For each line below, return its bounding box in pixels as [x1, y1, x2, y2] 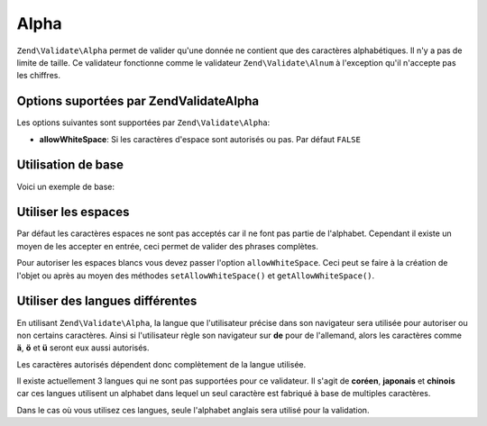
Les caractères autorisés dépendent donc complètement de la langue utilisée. [16, 358, 307, 369]
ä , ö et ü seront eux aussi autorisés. [16, 342, 150, 353]
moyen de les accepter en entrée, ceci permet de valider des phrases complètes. [16, 240, 319, 251]
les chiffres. [16, 70, 60, 81]
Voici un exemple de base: [16, 181, 115, 192]
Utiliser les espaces [16, 204, 130, 220]
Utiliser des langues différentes [16, 294, 198, 309]
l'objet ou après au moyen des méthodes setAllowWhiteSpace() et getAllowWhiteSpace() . [16, 270, 375, 281]
